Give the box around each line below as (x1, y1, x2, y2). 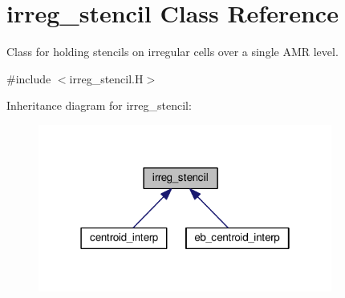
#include (6, 70, 51, 87)
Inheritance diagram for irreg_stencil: (6, 97, 192, 114)
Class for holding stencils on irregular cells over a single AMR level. (6, 43, 339, 60)
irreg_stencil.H (69, 70, 144, 87)
